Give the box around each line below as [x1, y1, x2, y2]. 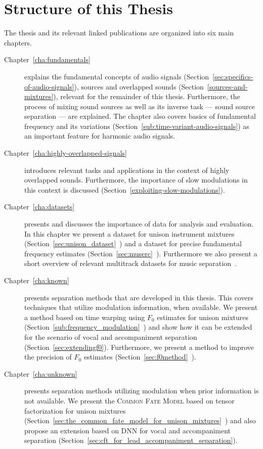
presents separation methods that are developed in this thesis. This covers [24, 292, 253, 302]
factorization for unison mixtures [24, 405, 126, 416]
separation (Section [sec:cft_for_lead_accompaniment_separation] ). [24, 435, 238, 445]
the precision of [24, 351, 72, 362]
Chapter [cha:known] [4, 275, 69, 285]
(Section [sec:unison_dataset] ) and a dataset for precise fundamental [24, 238, 242, 249]
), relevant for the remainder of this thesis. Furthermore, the [53, 91, 240, 102]
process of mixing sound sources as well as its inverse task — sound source [24, 101, 255, 111]
